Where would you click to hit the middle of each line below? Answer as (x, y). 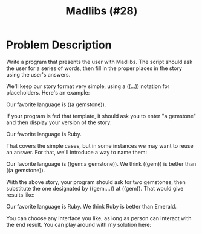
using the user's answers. (38, 74)
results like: (21, 195)
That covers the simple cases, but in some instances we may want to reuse (100, 145)
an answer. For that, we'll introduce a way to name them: (77, 152)
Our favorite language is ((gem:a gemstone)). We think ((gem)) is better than (101, 163)
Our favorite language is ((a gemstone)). (56, 104)
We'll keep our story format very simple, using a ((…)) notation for (88, 86)
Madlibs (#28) (102, 11)
